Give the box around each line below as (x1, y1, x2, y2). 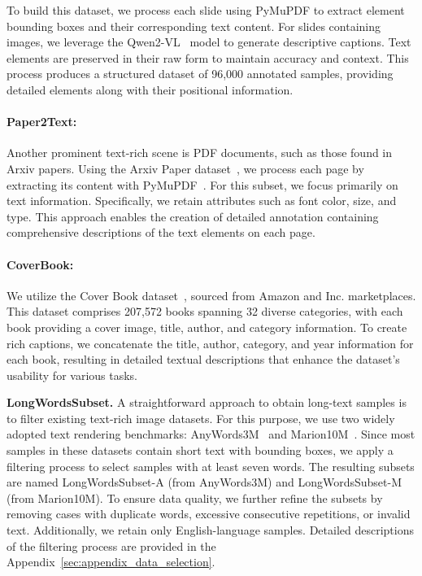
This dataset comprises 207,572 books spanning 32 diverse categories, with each (7, 303, 403, 320)
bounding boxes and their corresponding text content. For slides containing (7, 17, 381, 34)
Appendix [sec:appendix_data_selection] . (7, 553, 215, 570)
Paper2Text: (7, 113, 77, 130)
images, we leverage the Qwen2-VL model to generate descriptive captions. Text (7, 33, 411, 50)
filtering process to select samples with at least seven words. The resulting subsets (7, 457, 415, 474)
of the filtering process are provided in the (7, 537, 216, 554)
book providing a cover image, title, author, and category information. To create (7, 318, 407, 335)
